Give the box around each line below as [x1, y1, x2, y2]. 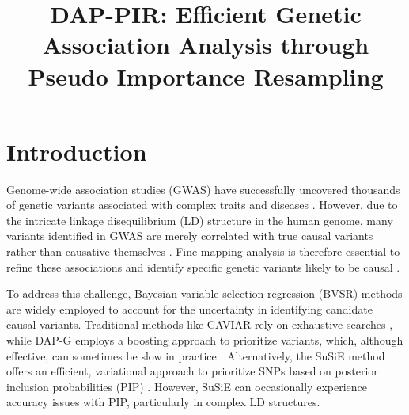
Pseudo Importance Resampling [28, 59, 384, 92]
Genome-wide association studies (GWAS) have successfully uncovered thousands [6, 181, 400, 197]
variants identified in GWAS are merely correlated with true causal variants [6, 227, 373, 244]
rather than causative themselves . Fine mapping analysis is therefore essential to [6, 243, 400, 260]
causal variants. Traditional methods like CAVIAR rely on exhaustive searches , [6, 316, 393, 333]
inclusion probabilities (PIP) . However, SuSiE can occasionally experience [6, 378, 367, 394]
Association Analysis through [42, 29, 369, 61]
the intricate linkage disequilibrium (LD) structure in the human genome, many [6, 211, 393, 228]
